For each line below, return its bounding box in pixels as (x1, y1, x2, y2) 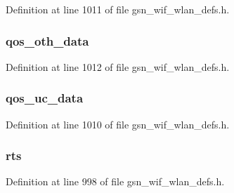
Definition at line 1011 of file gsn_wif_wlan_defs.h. (6, 2, 230, 16)
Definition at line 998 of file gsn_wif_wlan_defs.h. (6, 174, 225, 189)
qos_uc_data (6, 89, 84, 107)
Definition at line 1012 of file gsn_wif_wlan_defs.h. (6, 59, 230, 74)
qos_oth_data (6, 32, 89, 49)
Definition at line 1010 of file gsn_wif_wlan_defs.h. (6, 117, 230, 131)
